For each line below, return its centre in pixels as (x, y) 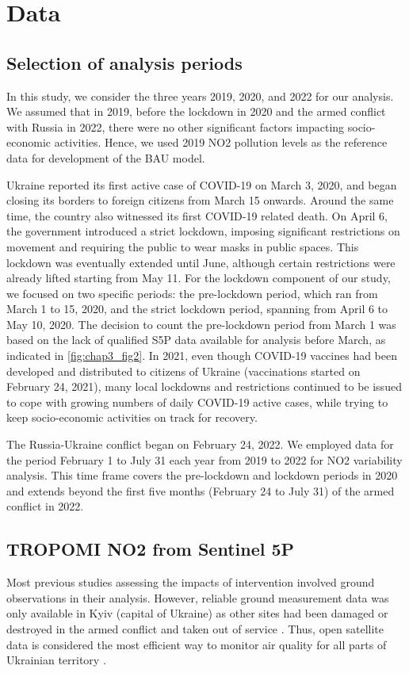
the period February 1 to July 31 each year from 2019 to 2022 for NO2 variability (204, 459)
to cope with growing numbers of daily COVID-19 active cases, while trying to (197, 402)
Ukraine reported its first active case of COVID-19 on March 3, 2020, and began (202, 184)
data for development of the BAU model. (106, 157)
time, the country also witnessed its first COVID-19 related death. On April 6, (197, 215)
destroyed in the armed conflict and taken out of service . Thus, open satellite (195, 629)
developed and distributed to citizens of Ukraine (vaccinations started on (183, 371)
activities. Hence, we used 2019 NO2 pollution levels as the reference (221, 142)
